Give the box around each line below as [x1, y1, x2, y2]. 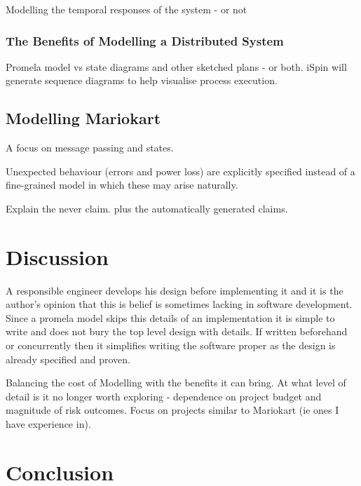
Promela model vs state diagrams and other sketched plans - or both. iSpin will [6, 59, 347, 74]
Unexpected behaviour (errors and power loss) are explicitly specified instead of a [6, 163, 355, 178]
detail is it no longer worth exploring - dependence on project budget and [6, 389, 322, 403]
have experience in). [6, 417, 91, 431]
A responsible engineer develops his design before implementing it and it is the [6, 283, 343, 297]
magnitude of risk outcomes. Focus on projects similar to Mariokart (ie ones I [6, 403, 339, 417]
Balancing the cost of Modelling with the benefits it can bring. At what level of [6, 375, 346, 390]
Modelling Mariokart [6, 107, 161, 129]
